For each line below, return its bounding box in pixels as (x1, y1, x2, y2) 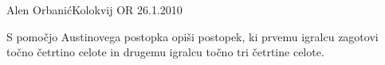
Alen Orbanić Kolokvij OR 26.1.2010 (6, 2, 183, 17)
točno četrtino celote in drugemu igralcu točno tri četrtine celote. (6, 44, 324, 60)
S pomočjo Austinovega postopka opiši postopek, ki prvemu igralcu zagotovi (6, 28, 379, 44)
